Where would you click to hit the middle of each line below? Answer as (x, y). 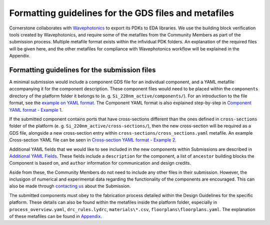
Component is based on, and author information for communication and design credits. (100, 163)
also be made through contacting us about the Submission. (70, 186)
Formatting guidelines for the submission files (82, 70)
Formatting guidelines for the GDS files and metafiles (122, 13)
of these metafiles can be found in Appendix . (56, 217)
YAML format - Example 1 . (36, 110)
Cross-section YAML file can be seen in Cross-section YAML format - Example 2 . (93, 140)
